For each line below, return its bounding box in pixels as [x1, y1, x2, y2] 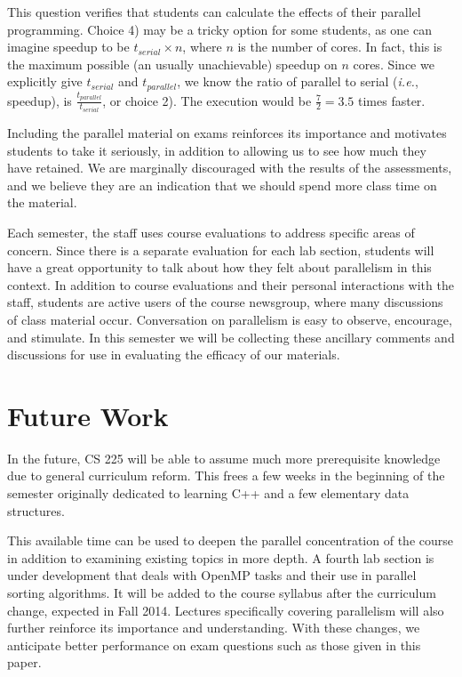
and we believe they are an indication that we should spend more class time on [7, 175, 437, 194]
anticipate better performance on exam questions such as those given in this [7, 635, 421, 654]
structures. [7, 501, 65, 520]
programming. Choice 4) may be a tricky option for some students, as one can [7, 20, 432, 38]
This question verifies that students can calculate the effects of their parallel [7, 3, 421, 20]
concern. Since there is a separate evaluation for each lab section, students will [7, 240, 434, 259]
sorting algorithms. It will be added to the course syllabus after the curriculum [7, 584, 436, 602]
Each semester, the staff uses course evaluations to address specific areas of [7, 222, 415, 241]
